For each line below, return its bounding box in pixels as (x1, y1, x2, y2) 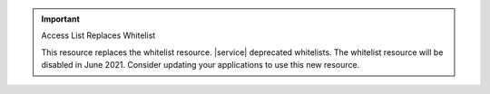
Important (41, 14, 81, 24)
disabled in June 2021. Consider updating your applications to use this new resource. (41, 60, 360, 70)
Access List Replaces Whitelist (41, 30, 156, 41)
